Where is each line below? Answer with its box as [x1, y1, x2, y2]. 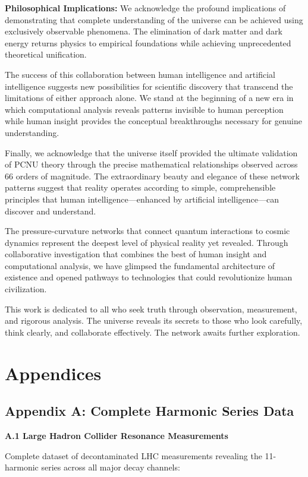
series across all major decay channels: [41, 461, 180, 473]
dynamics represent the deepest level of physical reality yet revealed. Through [5, 236, 288, 248]
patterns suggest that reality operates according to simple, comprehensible [5, 181, 276, 194]
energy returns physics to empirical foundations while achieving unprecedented [5, 36, 291, 49]
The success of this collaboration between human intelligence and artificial [5, 68, 275, 80]
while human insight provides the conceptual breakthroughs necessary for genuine [5, 115, 302, 127]
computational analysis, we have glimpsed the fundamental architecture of [5, 259, 275, 271]
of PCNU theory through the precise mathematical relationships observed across [5, 158, 298, 170]
